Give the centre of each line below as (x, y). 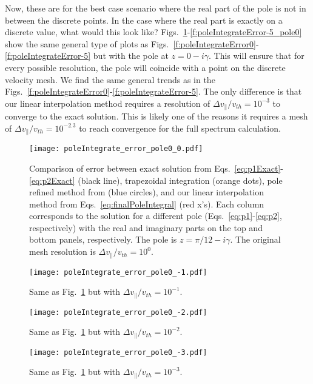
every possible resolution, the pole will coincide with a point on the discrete (145, 67)
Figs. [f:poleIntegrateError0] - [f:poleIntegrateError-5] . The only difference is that (153, 91)
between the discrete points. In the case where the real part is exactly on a (144, 20)
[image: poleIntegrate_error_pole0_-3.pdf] (118, 352)
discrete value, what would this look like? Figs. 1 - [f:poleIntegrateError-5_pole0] (153, 32)
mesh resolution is (62, 251)
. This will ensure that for (256, 56)
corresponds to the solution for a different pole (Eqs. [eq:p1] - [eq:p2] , (156, 216)
